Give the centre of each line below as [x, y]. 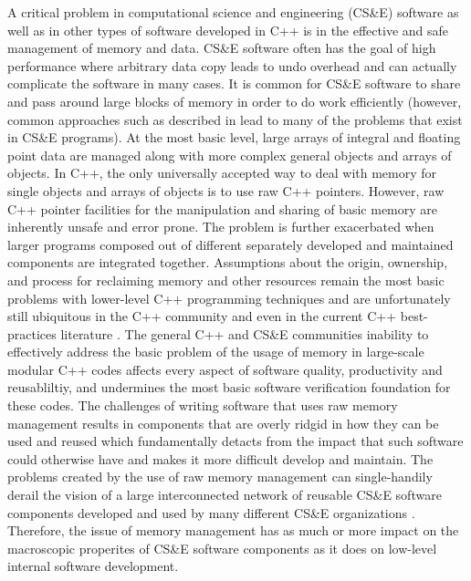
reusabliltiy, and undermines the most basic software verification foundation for [229, 387]
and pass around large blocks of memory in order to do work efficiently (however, [235, 101]
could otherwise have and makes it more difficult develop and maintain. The [220, 458]
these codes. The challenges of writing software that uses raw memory [203, 405]
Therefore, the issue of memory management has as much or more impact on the [233, 530]
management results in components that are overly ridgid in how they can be [223, 423]
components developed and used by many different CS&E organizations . [211, 512]
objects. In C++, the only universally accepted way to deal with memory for [222, 173]
